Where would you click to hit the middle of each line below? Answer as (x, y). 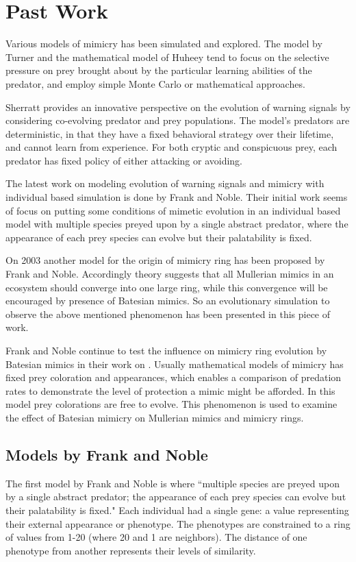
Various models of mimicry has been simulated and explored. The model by (164, 44)
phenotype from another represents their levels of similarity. (131, 550)
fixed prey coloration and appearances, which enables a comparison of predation (174, 377)
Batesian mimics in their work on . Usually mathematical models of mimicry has (175, 364)
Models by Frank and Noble (107, 454)
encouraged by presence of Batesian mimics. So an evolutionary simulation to (168, 301)
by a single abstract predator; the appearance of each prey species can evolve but (176, 497)
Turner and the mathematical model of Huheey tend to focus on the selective (167, 57)
